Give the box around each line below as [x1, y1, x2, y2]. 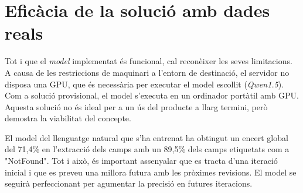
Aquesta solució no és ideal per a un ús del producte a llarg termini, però [5, 100, 268, 113]
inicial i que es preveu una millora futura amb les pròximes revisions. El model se [5, 166, 297, 178]
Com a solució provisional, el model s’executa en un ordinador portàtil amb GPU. [5, 89, 299, 101]
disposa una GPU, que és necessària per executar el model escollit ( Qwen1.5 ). [5, 78, 284, 90]
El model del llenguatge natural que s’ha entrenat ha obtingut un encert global [5, 131, 288, 143]
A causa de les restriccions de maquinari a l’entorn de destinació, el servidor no [5, 66, 290, 78]
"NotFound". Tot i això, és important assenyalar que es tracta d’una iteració [5, 155, 278, 167]
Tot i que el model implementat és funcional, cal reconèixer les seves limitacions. [5, 55, 292, 67]
